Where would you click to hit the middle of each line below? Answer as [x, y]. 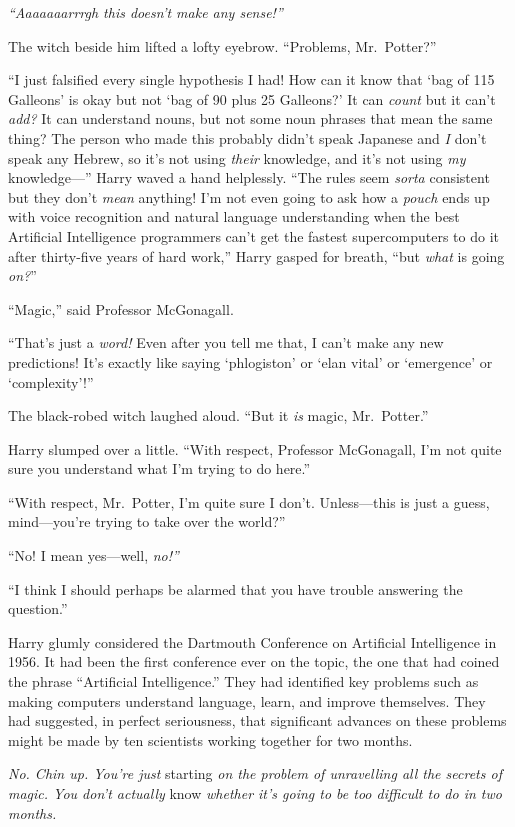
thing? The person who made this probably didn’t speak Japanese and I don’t [247, 137]
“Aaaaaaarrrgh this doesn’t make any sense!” [145, 12]
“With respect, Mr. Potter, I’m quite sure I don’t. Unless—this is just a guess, [249, 501]
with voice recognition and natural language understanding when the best [234, 216]
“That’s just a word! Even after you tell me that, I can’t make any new [226, 342]
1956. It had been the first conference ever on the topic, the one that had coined [254, 661]
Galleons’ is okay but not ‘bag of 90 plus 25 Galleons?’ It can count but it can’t [252, 98]
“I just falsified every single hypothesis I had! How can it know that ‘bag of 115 [251, 79]
